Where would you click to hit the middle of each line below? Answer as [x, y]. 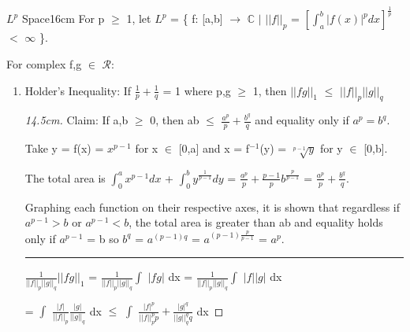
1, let [139, 18]
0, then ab [175, 120]
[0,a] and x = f [214, 148]
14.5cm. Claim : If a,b [76, 120]
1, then [270, 90]
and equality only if [302, 120]
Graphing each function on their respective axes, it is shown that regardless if [212, 207]
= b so [103, 238]
